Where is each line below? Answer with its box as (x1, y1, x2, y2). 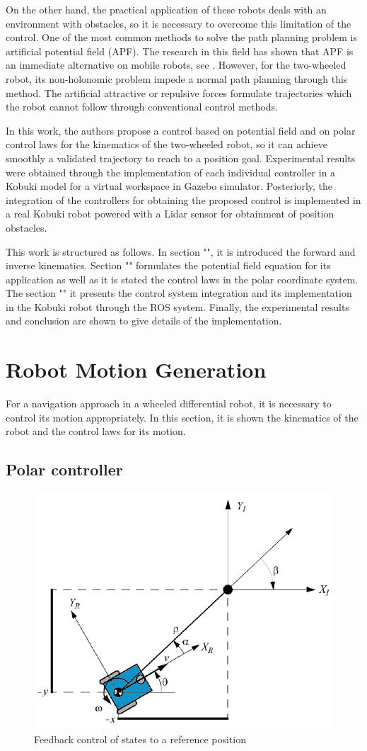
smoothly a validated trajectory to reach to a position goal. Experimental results (6, 150, 356, 165)
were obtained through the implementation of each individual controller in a (6, 164, 336, 179)
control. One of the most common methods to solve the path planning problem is (6, 30, 357, 45)
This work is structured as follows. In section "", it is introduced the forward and (6, 244, 356, 259)
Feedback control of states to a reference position (34, 731, 246, 746)
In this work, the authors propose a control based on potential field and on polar (6, 123, 356, 137)
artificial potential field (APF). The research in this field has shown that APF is (6, 43, 354, 58)
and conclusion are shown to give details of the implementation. (6, 313, 282, 328)
